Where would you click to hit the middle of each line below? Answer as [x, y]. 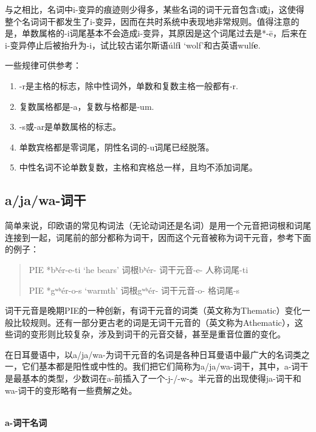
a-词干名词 [26, 422]
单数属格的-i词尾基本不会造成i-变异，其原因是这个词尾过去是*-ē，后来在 [164, 33]
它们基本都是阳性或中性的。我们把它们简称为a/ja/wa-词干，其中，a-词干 [165, 366]
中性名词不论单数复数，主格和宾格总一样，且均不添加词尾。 [138, 167]
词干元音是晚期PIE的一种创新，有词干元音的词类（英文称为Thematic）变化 [153, 310]
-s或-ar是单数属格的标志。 [70, 127]
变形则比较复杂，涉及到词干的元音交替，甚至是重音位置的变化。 [158, 334]
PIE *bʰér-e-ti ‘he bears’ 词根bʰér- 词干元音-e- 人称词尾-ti [139, 269]
